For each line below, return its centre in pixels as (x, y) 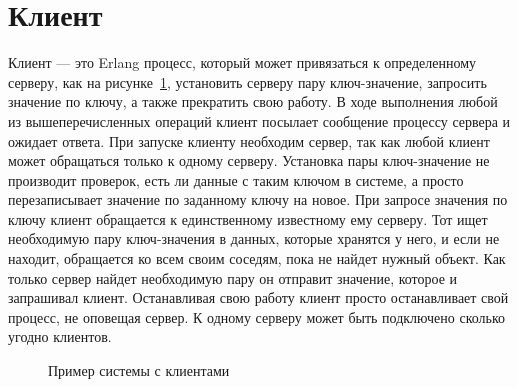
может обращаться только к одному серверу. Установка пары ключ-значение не (249, 160)
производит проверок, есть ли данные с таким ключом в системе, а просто (236, 179)
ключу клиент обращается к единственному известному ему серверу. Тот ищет (248, 218)
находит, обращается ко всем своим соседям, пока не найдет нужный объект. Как (257, 258)
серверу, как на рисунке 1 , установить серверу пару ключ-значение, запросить (247, 81)
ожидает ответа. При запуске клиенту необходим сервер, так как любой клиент (249, 140)
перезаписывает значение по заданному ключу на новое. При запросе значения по (258, 199)
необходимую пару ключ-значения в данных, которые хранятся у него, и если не (254, 238)
